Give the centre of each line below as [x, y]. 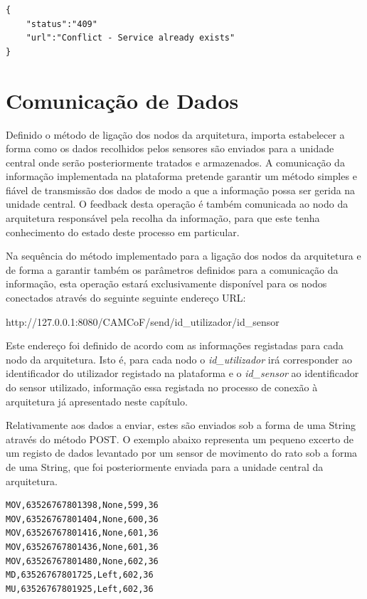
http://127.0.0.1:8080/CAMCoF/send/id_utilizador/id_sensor [143, 321]
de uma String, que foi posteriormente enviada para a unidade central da [165, 466]
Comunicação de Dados [122, 100]
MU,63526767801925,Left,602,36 [80, 589]
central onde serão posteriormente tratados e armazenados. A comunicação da [175, 162]
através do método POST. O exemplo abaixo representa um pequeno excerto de [180, 439]
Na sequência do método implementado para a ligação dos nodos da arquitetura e [183, 256]
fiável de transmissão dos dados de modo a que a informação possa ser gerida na [181, 190]
